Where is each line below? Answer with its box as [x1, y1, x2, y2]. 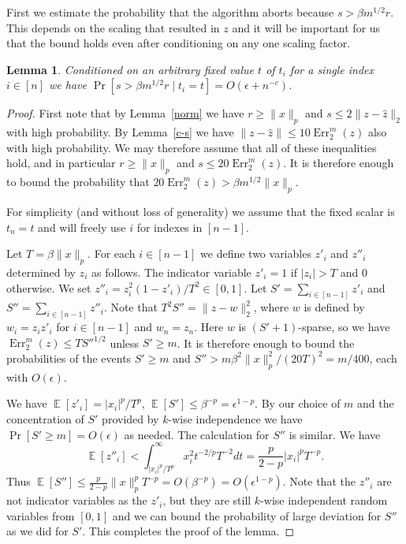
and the [357, 395, 394, 412]
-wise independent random [260, 492, 388, 509]
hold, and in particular [6, 155, 116, 171]
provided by [102, 410, 159, 427]
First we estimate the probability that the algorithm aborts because [6, 4, 334, 20]
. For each [88, 245, 136, 262]
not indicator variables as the [6, 492, 147, 509]
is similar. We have [289, 426, 381, 442]
